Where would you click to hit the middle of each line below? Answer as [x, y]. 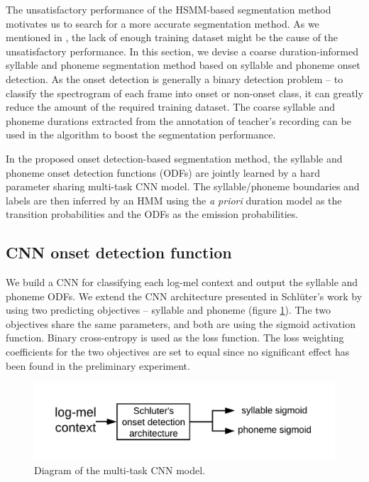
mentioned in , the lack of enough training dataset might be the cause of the [172, 37]
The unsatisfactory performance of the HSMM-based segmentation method [169, 9]
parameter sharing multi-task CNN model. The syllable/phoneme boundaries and [183, 186]
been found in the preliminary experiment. [98, 365]
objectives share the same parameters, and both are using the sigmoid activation [181, 323]
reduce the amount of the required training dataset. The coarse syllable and [170, 107]
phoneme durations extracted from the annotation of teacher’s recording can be [178, 120]
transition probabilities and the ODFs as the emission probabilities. [152, 214]
